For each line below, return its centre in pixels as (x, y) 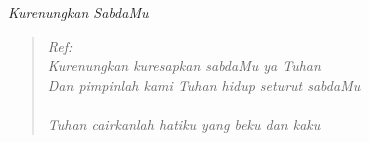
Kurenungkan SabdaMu (78, 12)
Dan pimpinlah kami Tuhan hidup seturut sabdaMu (204, 84)
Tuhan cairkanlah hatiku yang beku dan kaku (184, 123)
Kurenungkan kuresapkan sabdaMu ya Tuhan (184, 65)
